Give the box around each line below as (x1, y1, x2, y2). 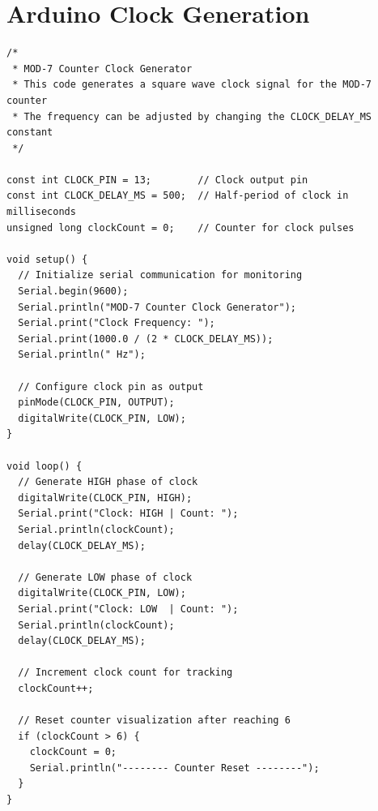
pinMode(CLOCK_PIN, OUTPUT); (18, 397, 175, 409)
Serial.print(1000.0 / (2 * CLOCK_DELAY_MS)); (18, 333, 274, 345)
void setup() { (6, 253, 88, 265)
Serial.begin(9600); (18, 285, 129, 298)
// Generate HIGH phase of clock (18, 476, 198, 488)
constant (6, 127, 53, 139)
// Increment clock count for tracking (18, 667, 233, 679)
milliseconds (6, 206, 76, 218)
